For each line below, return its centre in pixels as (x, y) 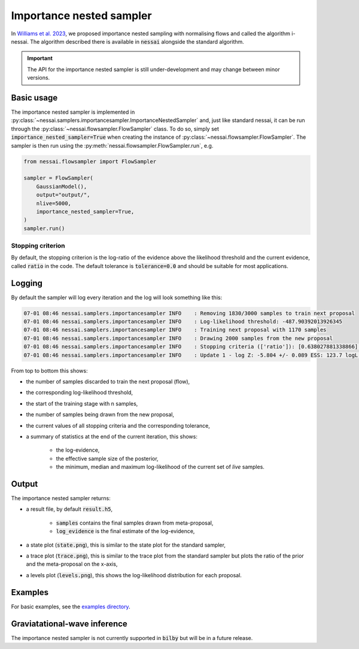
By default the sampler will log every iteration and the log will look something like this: (117, 297)
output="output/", (63, 195)
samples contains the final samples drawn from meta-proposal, (135, 523)
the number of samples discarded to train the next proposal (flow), (108, 382)
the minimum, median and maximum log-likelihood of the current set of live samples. (160, 467)
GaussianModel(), (62, 186)
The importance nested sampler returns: (61, 498)
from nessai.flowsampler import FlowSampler (90, 161)
